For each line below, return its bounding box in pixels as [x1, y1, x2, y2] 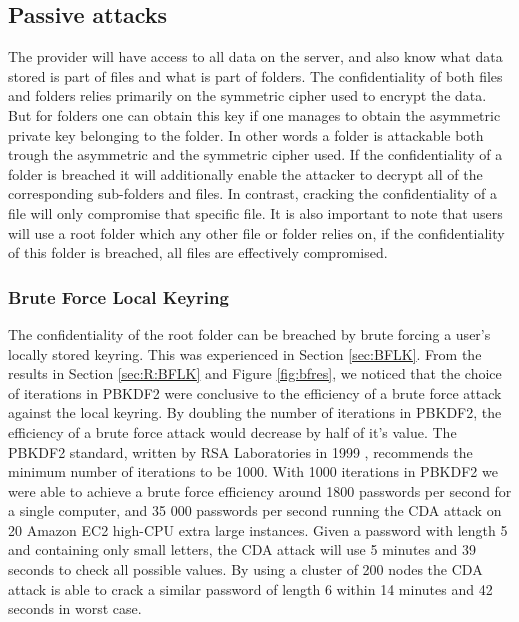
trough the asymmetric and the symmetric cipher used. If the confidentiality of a [8, 144, 503, 165]
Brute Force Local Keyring [8, 284, 229, 309]
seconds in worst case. [8, 598, 142, 619]
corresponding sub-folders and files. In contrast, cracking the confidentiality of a [8, 183, 498, 204]
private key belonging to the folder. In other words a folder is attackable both [8, 124, 484, 145]
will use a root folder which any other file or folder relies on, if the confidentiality [8, 222, 505, 243]
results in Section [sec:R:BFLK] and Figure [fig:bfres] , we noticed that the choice [8, 363, 502, 384]
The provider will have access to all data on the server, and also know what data [8, 46, 503, 67]
